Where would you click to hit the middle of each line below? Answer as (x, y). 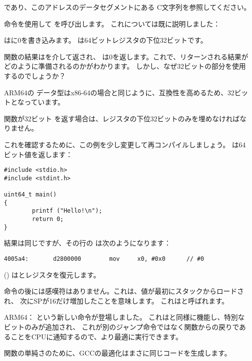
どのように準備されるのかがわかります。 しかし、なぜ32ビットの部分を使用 (125, 66)
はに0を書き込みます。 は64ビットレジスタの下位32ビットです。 (106, 40)
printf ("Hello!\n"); (67, 211)
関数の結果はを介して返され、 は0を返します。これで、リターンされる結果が (126, 56)
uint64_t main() (30, 195)
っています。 (44, 102)
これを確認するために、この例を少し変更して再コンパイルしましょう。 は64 (125, 144)
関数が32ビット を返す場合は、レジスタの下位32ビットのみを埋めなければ (122, 118)
